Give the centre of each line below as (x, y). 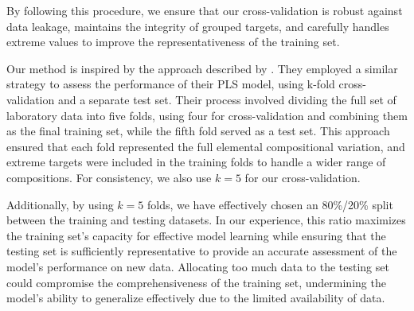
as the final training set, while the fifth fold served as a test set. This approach (198, 131)
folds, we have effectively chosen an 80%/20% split (270, 204)
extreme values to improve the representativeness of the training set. (173, 42)
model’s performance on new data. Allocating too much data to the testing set (198, 266)
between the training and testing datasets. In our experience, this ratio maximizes (206, 220)
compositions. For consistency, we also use (109, 177)
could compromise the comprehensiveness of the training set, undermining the (196, 282)
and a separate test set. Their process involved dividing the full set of (227, 99)
